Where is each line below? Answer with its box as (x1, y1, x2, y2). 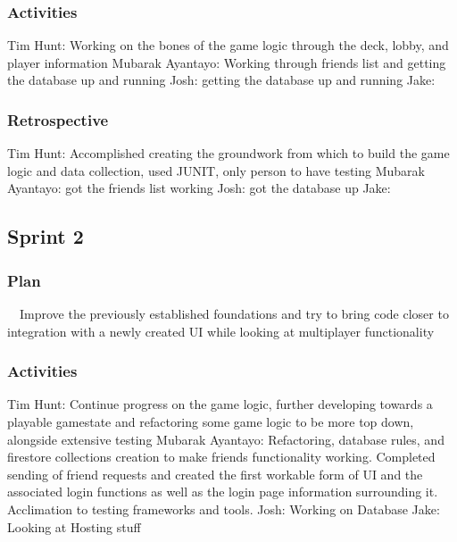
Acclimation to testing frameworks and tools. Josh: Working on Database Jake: (7, 499, 440, 518)
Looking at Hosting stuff (7, 517, 141, 536)
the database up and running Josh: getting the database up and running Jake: (7, 71, 436, 89)
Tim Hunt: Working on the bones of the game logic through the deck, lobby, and (7, 36, 449, 54)
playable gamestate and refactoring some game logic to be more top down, (7, 413, 414, 430)
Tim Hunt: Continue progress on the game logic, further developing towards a (7, 395, 433, 413)
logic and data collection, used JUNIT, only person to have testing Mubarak (7, 161, 425, 179)
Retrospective (7, 108, 109, 130)
